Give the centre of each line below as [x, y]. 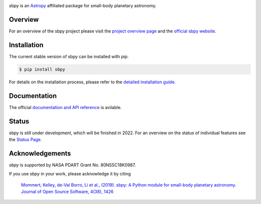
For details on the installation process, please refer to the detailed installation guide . [92, 82]
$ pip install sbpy [42, 69]
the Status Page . [25, 139]
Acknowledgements [40, 153]
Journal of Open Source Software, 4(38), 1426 [67, 192]
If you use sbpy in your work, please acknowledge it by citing [70, 174]
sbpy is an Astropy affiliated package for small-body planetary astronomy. [83, 6]
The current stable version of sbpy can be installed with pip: [69, 56]
